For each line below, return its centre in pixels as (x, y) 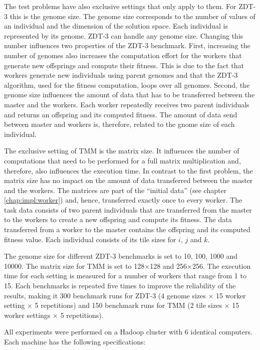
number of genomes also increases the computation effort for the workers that (123, 55)
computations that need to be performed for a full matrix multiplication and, (122, 160)
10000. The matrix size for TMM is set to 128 (74, 266)
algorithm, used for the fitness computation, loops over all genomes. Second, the (127, 84)
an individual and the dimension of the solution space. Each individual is (116, 26)
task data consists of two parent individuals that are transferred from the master (128, 209)
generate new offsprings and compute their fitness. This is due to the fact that (124, 65)
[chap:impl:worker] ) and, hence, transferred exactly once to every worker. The (123, 200)
